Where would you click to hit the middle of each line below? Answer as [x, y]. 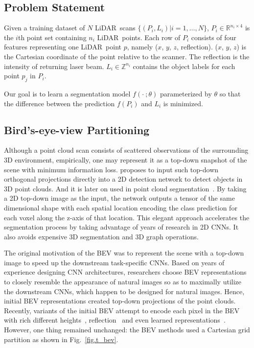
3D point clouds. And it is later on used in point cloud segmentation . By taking [125, 188]
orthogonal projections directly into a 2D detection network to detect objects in [123, 179]
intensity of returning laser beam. [54, 66]
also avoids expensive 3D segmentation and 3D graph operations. [101, 236]
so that [230, 93]
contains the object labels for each [184, 66]
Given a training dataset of [45, 28]
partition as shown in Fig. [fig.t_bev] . [61, 339]
